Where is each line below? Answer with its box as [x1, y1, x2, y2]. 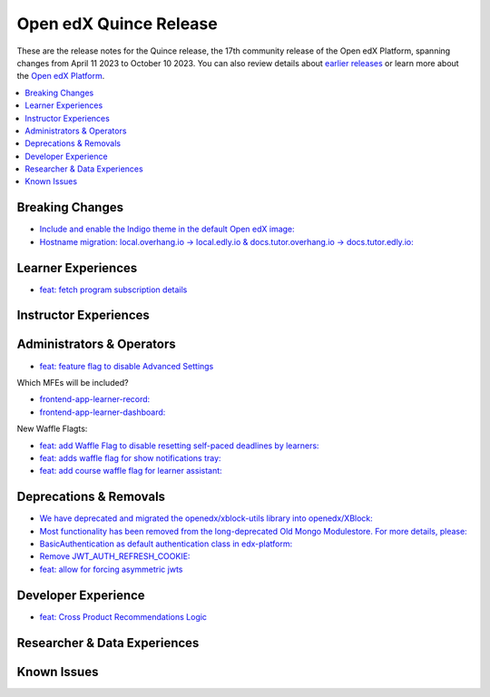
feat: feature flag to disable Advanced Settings [39, 360, 214, 371]
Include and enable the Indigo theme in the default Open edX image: [39, 223, 295, 235]
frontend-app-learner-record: [39, 394, 151, 405]
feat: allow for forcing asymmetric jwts [39, 564, 183, 574]
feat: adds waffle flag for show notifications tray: [39, 452, 221, 463]
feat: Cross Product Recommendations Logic [39, 611, 208, 622]
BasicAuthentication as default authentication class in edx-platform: [39, 538, 293, 549]
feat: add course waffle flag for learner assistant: [39, 466, 222, 476]
